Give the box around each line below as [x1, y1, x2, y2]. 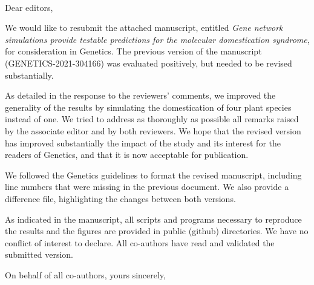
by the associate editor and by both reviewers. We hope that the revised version [5, 124, 301, 137]
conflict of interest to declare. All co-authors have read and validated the [5, 236, 275, 249]
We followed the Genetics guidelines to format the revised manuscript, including [5, 168, 302, 181]
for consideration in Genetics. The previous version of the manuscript [5, 45, 262, 57]
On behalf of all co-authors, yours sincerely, [5, 268, 166, 281]
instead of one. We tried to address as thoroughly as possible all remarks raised [5, 113, 299, 125]
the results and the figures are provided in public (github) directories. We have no [5, 224, 309, 237]
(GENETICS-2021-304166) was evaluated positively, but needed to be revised [5, 56, 292, 69]
